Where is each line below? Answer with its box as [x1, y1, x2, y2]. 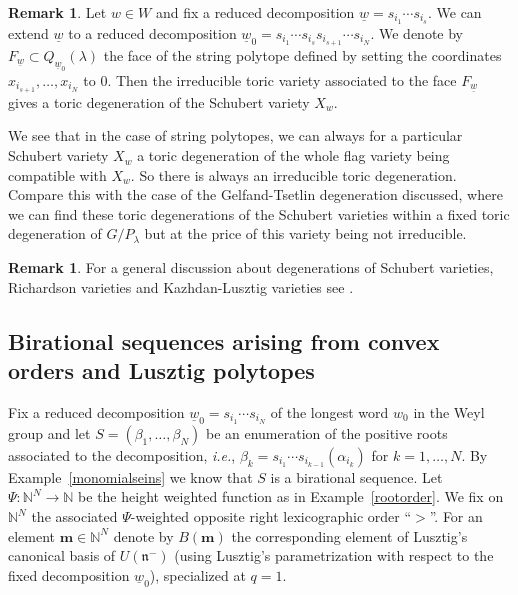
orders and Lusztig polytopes [8, 355, 315, 386]
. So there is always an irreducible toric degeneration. [130, 164, 457, 185]
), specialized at [149, 564, 246, 585]
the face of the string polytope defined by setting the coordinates [103, 44, 502, 65]
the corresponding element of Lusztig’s [231, 525, 468, 546]
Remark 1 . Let [8, 2, 107, 22]
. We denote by [370, 22, 463, 43]
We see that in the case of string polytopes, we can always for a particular [8, 125, 463, 146]
